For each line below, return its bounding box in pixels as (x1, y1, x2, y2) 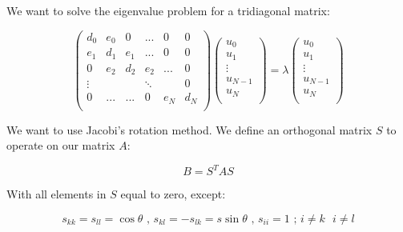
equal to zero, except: (120, 186, 226, 202)
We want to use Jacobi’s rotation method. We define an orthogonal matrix (6, 121, 373, 138)
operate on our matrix (6, 137, 115, 154)
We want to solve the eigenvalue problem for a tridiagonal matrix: (6, 2, 330, 18)
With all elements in (6, 186, 107, 202)
